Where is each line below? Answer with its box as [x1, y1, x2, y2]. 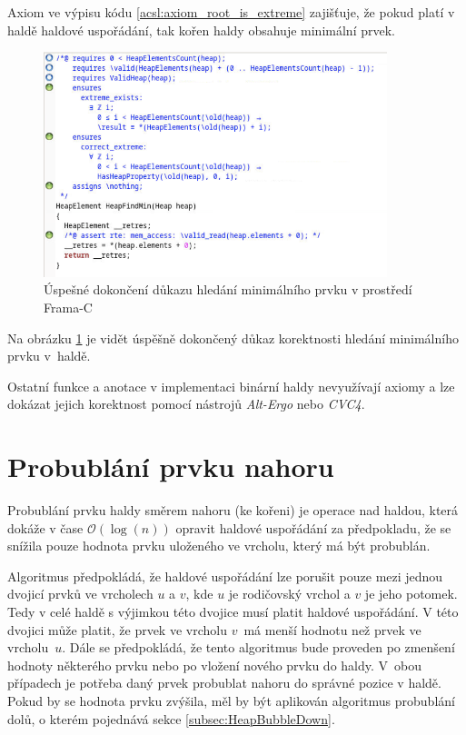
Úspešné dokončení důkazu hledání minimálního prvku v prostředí [44, 280, 412, 299]
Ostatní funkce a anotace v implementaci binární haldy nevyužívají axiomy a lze [7, 376, 455, 395]
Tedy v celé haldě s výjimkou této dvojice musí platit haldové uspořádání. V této [7, 602, 459, 621]
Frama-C [44, 297, 93, 316]
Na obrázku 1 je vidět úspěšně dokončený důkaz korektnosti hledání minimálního [7, 328, 459, 347]
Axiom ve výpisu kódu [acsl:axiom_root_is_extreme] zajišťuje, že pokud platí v [7, 3, 455, 21]
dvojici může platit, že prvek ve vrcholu [7, 620, 227, 639]
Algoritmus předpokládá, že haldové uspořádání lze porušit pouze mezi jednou [7, 566, 443, 585]
